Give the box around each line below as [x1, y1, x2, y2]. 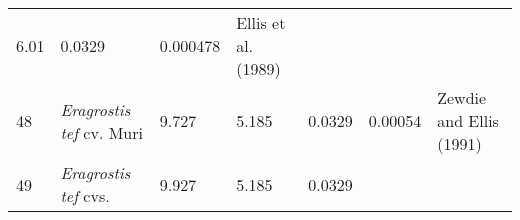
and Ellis [437, 109, 499, 132]
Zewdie [437, 86, 487, 109]
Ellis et [236, 11, 286, 34]
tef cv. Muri [60, 120, 143, 144]
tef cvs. [60, 184, 110, 207]
